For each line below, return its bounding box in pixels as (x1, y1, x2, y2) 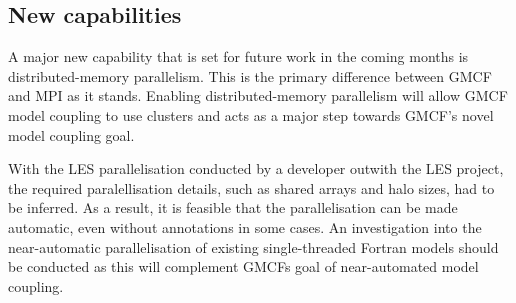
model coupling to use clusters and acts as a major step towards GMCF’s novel (8, 104, 494, 125)
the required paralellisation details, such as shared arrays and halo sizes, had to (8, 177, 495, 198)
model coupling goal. (8, 124, 135, 145)
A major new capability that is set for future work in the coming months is (8, 46, 469, 67)
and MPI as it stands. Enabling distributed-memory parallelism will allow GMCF (8, 85, 508, 106)
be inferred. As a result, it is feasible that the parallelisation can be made (8, 197, 458, 218)
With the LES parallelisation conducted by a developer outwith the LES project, (8, 158, 504, 179)
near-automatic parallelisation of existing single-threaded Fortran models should (8, 236, 499, 257)
